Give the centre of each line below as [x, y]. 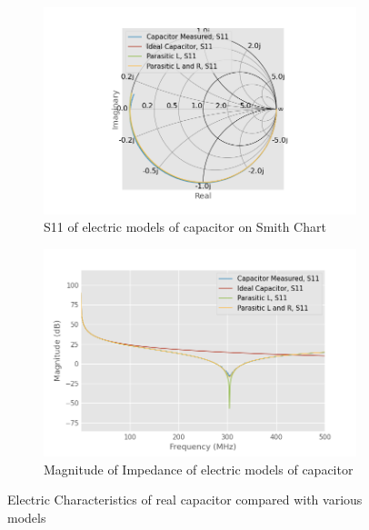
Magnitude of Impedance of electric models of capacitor [199, 469]
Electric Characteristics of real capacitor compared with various [185, 500]
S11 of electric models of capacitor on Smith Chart [185, 227]
